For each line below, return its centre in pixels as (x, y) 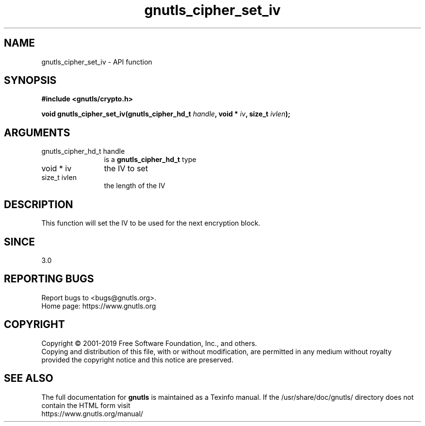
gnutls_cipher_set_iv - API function (97, 62)
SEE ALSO (29, 378)
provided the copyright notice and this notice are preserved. (138, 360)
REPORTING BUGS (49, 279)
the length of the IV (135, 186)
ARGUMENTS (37, 132)
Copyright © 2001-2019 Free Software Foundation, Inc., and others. (149, 343)
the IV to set (126, 169)
